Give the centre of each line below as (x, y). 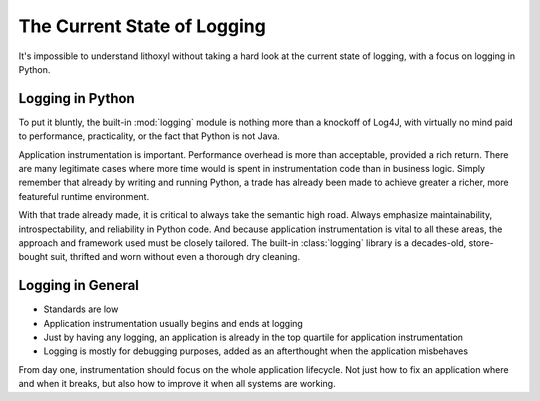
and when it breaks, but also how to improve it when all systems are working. (177, 384)
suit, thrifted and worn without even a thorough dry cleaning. (175, 257)
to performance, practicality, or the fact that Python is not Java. (149, 136)
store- (481, 242)
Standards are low (81, 309)
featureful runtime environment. (84, 196)
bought (33, 257)
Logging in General (79, 285)
